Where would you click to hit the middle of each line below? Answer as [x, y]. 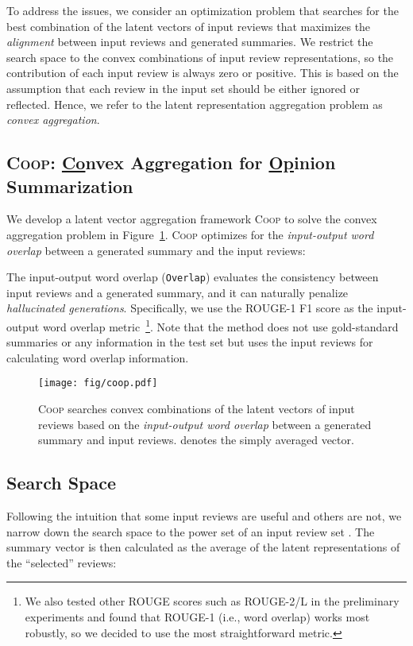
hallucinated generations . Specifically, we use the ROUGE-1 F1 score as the [190, 308]
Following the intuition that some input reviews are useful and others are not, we [204, 516]
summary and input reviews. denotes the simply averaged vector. [196, 440]
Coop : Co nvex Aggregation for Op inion [171, 162]
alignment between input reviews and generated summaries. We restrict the [190, 42]
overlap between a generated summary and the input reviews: [156, 250]
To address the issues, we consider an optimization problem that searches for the [203, 10]
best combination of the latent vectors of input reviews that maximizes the [189, 26]
